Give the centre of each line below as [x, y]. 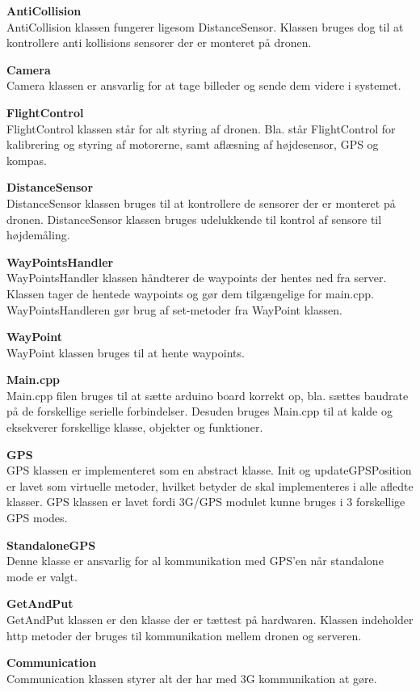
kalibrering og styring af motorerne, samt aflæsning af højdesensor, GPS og [193, 144]
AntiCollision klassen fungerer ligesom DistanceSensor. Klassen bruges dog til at [205, 26]
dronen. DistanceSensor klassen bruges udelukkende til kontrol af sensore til [194, 219]
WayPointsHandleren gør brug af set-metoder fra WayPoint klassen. [174, 309]
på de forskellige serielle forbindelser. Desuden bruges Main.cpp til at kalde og [199, 411]
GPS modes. [37, 518]
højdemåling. [38, 235]
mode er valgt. [42, 576]
